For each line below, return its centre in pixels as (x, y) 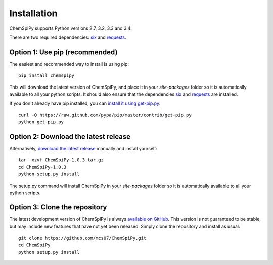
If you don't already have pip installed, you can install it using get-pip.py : (85, 103)
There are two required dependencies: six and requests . (68, 37)
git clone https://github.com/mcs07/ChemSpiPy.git (82, 238)
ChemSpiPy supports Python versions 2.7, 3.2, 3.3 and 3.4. (71, 28)
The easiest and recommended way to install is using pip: (69, 64)
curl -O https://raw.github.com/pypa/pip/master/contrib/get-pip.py (105, 115)
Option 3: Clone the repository (58, 207)
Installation (33, 13)
